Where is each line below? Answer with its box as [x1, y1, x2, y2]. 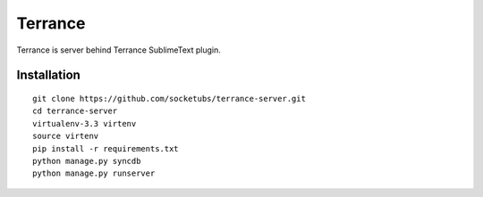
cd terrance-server [32, 106, 118, 116]
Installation [16, 68, 80, 83]
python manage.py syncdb [32, 156, 141, 166]
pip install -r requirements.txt [32, 144, 179, 153]
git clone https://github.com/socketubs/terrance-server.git [32, 94, 306, 103]
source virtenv [32, 131, 99, 142]
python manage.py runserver [32, 168, 156, 178]
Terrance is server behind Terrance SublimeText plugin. [16, 45, 221, 55]
